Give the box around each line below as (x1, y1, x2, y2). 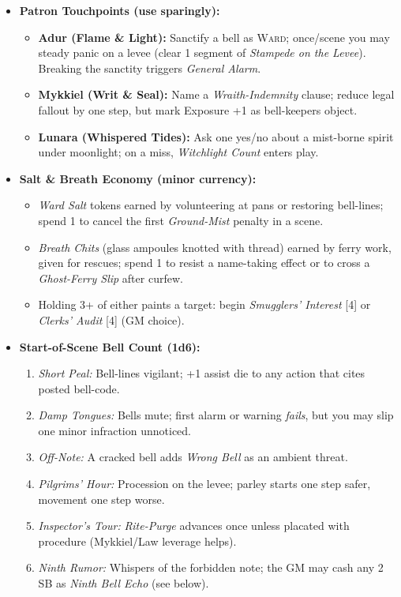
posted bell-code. (38, 380, 120, 396)
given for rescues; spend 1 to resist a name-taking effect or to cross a (38, 254, 370, 271)
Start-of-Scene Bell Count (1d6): (19, 338, 200, 355)
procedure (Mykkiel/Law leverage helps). (38, 532, 237, 549)
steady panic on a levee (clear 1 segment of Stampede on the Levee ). (38, 44, 366, 61)
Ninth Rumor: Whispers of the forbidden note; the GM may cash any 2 (38, 559, 384, 576)
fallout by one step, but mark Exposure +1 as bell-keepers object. (38, 101, 358, 118)
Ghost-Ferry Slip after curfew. (38, 269, 183, 286)
